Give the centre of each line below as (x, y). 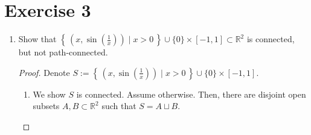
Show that (37, 39)
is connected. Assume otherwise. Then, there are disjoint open (191, 94)
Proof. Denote (44, 72)
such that (119, 106)
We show (49, 94)
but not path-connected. (63, 52)
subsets (46, 106)
